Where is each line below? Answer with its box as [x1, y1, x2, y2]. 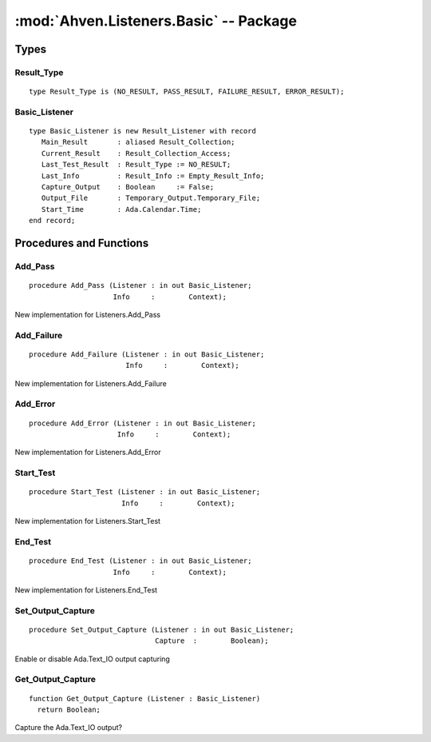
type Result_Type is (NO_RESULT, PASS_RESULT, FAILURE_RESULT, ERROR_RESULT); [29, 87, 345, 96]
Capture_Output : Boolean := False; [41, 182, 215, 192]
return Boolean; [37, 704, 101, 714]
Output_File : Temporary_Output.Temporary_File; [41, 193, 261, 203]
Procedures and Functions [14, 237, 149, 250]
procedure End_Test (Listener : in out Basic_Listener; [29, 556, 252, 565]
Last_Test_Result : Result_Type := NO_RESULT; [41, 160, 231, 170]
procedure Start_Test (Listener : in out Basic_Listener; [29, 488, 261, 497]
